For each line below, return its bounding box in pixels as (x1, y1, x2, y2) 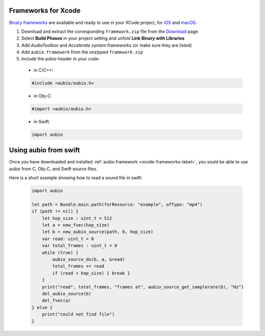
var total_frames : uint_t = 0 (42, 243, 117, 249)
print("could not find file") (42, 311, 115, 317)
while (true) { (42, 250, 79, 255)
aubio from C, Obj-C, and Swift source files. (9, 166, 98, 172)
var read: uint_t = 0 (42, 236, 94, 241)
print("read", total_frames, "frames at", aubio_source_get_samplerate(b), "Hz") (42, 284, 244, 289)
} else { (31, 305, 53, 310)
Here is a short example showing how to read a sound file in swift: (9, 175, 142, 181)
